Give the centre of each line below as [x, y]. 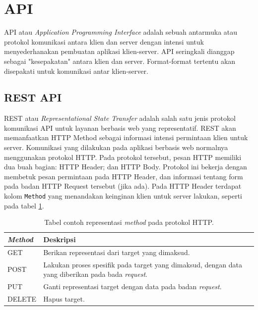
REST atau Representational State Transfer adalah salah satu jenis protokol [120, 118]
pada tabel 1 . [24, 205]
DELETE [22, 298]
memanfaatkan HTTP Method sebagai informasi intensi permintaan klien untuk [126, 137]
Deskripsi [60, 239]
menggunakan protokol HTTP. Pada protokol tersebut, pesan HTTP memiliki [123, 157]
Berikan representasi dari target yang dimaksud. [117, 252]
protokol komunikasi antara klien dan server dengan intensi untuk [104, 41]
